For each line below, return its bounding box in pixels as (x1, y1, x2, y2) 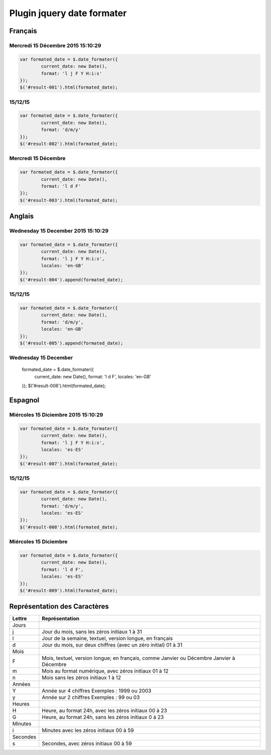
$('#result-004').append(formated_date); (20, 277, 123, 282)
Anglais (9, 212, 34, 221)
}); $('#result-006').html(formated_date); (22, 383, 106, 389)
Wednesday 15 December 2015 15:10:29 (9, 228, 109, 235)
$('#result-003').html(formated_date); (20, 197, 118, 203)
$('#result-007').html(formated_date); (20, 461, 118, 467)
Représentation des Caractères (9, 602, 109, 611)
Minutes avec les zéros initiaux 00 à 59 (42, 727, 134, 734)
